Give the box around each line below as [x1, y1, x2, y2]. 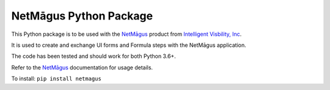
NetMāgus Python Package [11, 9, 153, 22]
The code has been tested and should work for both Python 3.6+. [11, 52, 177, 60]
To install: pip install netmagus [11, 75, 102, 82]
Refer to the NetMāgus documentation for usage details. [11, 64, 153, 71]
